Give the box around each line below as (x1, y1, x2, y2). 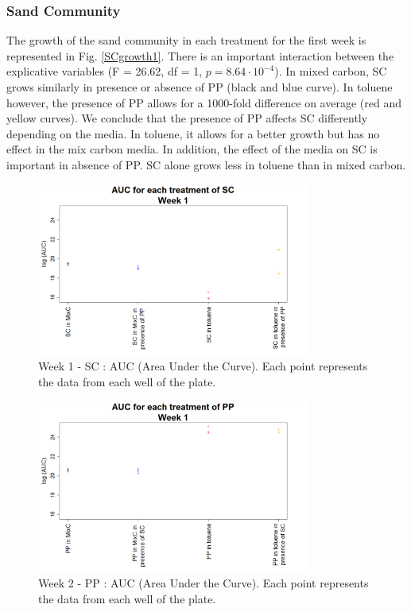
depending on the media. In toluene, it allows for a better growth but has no (6, 125, 380, 141)
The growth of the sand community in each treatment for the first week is (6, 32, 366, 48)
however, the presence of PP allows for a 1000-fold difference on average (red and (6, 94, 401, 110)
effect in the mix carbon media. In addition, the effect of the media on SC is (6, 141, 378, 157)
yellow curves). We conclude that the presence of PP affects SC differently (6, 110, 368, 126)
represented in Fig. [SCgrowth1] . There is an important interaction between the (6, 47, 394, 64)
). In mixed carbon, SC (274, 63, 387, 79)
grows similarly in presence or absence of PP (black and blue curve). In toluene (6, 79, 393, 95)
